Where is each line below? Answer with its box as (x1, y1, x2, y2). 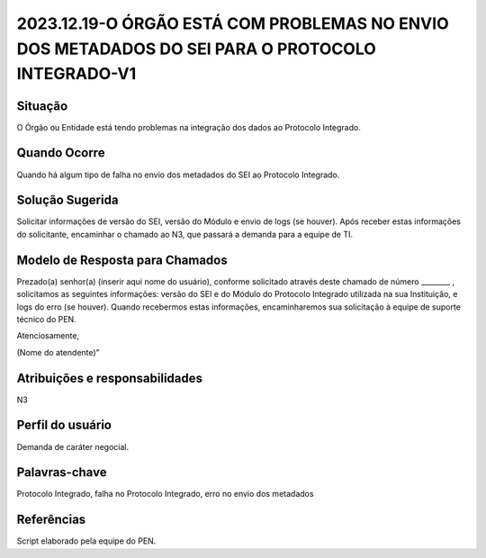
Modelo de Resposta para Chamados (16, 252, 229, 267)
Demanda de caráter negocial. (16, 441, 130, 452)
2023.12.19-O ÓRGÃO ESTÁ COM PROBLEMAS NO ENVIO (16, 13, 449, 33)
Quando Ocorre (16, 145, 105, 161)
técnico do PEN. (16, 313, 76, 324)
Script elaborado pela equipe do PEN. (16, 535, 157, 546)
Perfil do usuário (16, 418, 112, 433)
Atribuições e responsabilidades (16, 370, 202, 386)
